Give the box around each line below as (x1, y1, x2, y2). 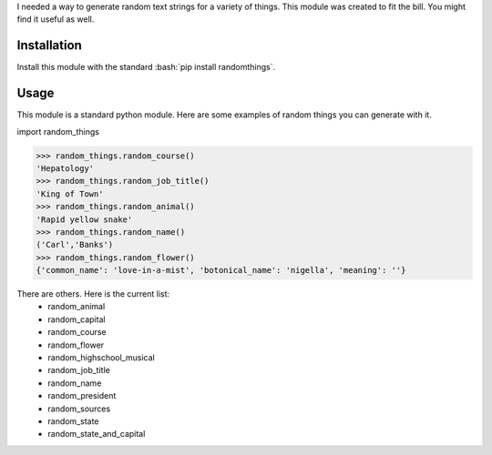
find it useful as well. (16, 14, 95, 25)
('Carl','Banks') (36, 239, 114, 250)
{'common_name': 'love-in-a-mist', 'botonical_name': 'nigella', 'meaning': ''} (36, 265, 406, 276)
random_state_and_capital (47, 429, 146, 440)
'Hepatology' (36, 163, 95, 173)
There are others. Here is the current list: (16, 288, 170, 299)
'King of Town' (36, 188, 104, 199)
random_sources (47, 403, 111, 414)
